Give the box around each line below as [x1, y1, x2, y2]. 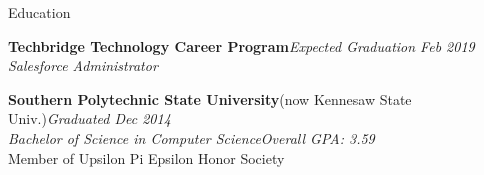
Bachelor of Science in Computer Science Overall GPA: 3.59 [8, 127, 375, 148]
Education [8, 2, 71, 22]
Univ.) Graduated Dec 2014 [8, 108, 171, 129]
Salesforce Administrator [8, 55, 158, 76]
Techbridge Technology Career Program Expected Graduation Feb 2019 [8, 35, 475, 56]
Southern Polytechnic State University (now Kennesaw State [8, 88, 412, 109]
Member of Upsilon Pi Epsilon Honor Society [8, 147, 285, 168]
